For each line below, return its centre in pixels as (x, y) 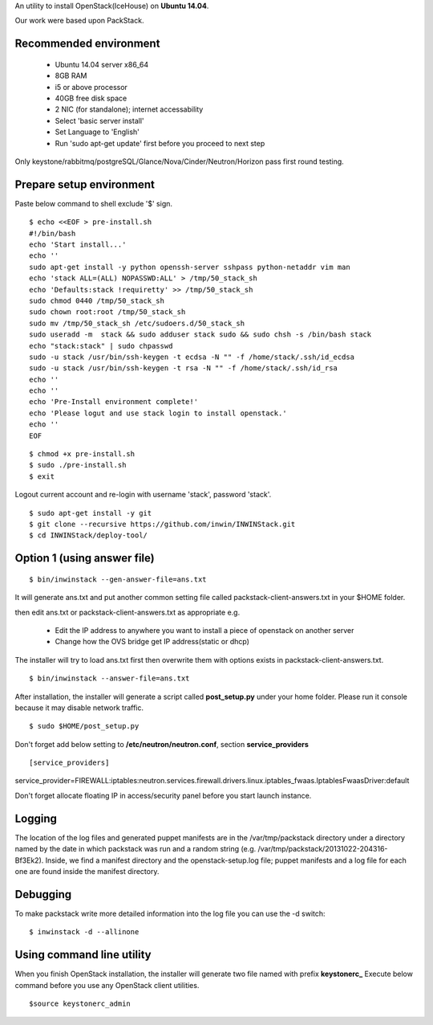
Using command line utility (83, 955)
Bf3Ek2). (29, 860)
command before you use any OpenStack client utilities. (107, 985)
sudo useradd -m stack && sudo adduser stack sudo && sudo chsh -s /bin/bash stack (200, 335)
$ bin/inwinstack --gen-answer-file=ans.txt (118, 579)
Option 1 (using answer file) (85, 558)
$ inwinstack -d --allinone (84, 932)
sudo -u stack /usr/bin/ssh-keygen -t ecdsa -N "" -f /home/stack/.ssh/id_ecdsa (192, 357)
